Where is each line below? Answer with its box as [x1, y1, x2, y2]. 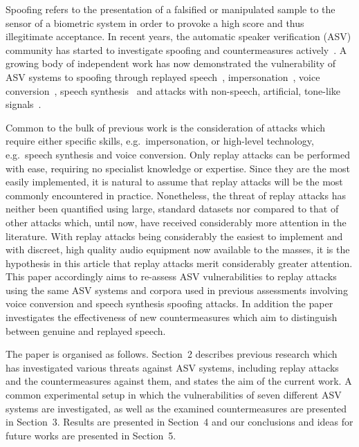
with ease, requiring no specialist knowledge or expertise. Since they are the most [6, 161, 350, 175]
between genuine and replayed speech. [6, 323, 166, 338]
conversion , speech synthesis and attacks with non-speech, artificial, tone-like [6, 83, 340, 98]
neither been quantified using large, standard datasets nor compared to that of [6, 201, 339, 216]
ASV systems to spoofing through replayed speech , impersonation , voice [6, 69, 320, 84]
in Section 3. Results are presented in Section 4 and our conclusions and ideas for [6, 414, 353, 429]
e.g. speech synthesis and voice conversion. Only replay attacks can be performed [6, 147, 350, 161]
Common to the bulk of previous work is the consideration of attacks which [6, 120, 326, 134]
